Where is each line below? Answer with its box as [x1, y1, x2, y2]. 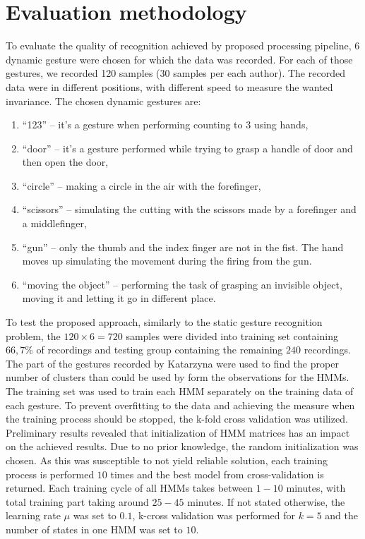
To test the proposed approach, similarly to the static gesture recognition [6, 315, 323, 329]
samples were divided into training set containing [126, 328, 338, 343]
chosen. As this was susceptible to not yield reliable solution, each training [6, 452, 328, 467]
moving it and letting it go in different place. [22, 291, 216, 305]
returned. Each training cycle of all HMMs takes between [6, 480, 253, 495]
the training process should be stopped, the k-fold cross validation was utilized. [6, 411, 348, 426]
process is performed [6, 466, 95, 481]
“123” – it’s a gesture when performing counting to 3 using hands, [22, 117, 309, 132]
